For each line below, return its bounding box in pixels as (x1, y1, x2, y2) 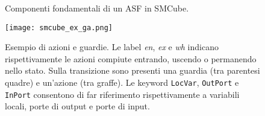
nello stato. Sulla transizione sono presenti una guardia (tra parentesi (5, 64, 260, 77)
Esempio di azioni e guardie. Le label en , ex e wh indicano (5, 40, 219, 53)
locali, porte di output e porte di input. (5, 100, 150, 112)
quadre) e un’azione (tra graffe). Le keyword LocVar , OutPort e (5, 76, 239, 89)
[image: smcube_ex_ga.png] (5, 23, 113, 32)
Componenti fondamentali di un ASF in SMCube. (5, 2, 189, 14)
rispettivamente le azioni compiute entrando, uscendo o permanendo (5, 52, 257, 65)
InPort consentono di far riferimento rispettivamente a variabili (5, 88, 240, 100)
